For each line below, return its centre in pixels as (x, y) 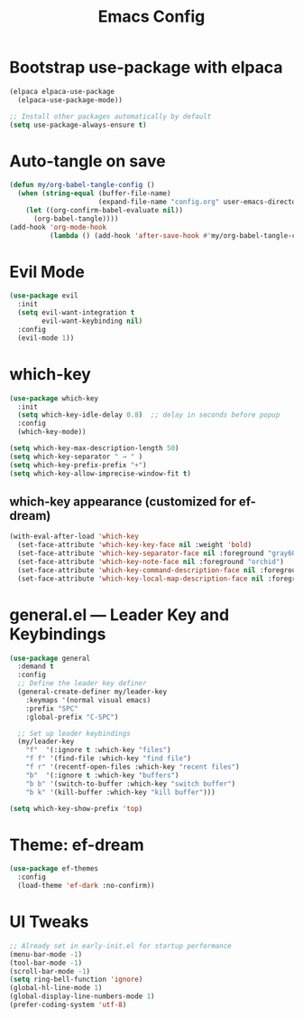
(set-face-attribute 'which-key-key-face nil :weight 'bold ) (135, 545)
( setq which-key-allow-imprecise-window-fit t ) (101, 473)
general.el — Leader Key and (119, 614)
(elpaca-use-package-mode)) (70, 100)
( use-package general (50, 658)
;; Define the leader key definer (82, 683)
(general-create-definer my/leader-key (92, 692)
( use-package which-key (54, 398)
